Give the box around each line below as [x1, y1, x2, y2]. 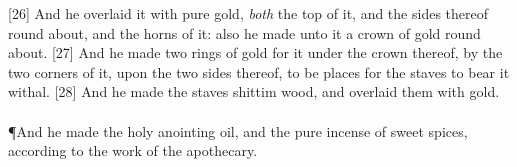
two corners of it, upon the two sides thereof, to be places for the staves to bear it [8, 61, 510, 82]
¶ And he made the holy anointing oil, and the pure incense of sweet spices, [8, 120, 468, 141]
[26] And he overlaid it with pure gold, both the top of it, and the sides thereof [8, 3, 488, 23]
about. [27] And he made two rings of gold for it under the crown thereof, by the [8, 42, 503, 63]
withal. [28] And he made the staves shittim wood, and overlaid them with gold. [8, 81, 500, 102]
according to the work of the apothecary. [8, 140, 258, 161]
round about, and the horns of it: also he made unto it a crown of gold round [8, 22, 481, 43]
